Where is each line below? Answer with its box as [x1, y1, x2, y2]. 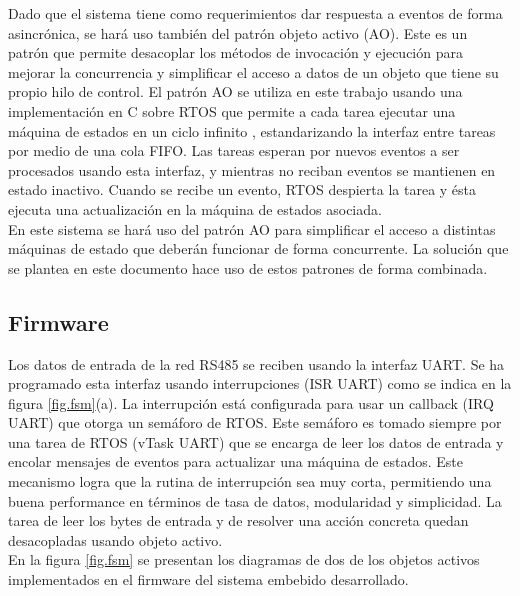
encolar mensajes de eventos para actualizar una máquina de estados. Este [8, 451, 463, 472]
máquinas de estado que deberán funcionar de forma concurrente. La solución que [8, 238, 509, 259]
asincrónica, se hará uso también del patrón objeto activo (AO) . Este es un [8, 22, 468, 43]
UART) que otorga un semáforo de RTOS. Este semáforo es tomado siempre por [8, 412, 502, 433]
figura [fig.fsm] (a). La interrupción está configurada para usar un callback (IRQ [8, 392, 494, 413]
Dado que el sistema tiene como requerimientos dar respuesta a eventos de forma [8, 3, 503, 23]
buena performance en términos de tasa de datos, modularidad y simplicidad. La [8, 490, 502, 511]
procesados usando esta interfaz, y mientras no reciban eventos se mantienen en [8, 159, 496, 180]
